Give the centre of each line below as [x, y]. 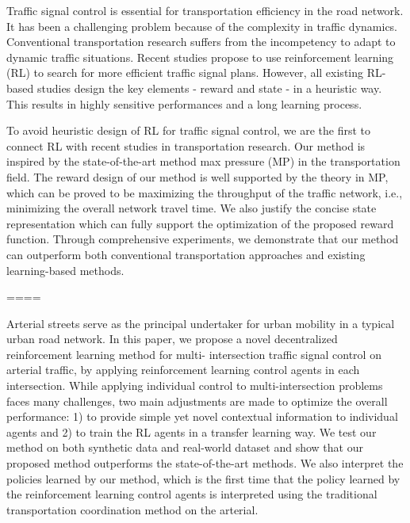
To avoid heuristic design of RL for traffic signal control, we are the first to [189, 130]
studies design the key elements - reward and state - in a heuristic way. [209, 88]
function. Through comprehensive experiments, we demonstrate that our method [203, 239]
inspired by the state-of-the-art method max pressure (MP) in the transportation [203, 161]
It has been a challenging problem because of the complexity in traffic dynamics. [202, 26]
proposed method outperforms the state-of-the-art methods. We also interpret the [205, 463]
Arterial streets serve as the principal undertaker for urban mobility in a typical [201, 323]
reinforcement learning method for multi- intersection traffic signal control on [194, 354]
